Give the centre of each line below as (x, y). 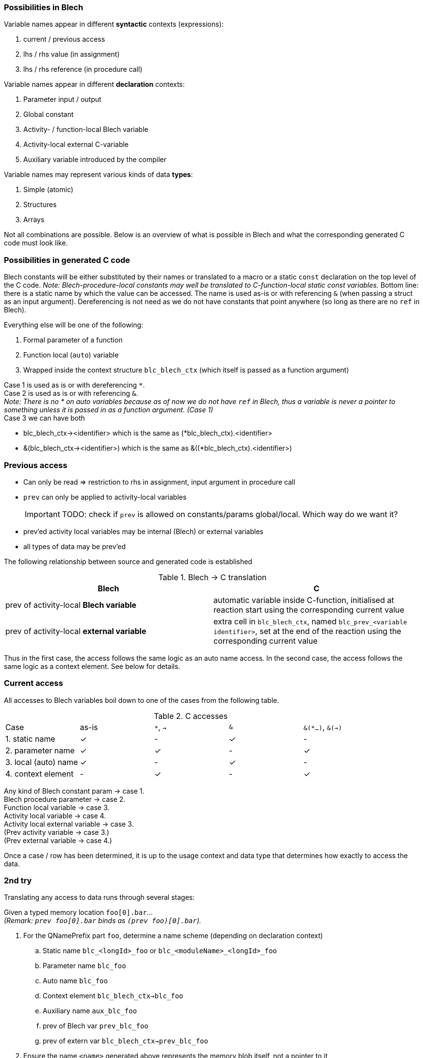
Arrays (34, 220)
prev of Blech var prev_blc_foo (96, 1026)
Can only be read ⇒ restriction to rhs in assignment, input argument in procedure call (159, 482)
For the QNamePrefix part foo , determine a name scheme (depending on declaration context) (173, 936)
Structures (40, 205)
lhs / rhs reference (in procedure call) (83, 69)
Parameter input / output (62, 99)
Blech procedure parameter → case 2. (65, 799)
